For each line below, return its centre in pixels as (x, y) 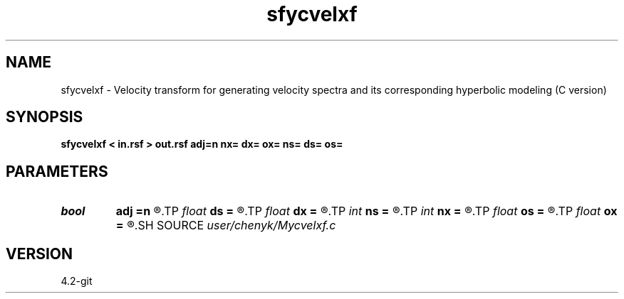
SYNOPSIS (45, 117)
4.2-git (77, 281)
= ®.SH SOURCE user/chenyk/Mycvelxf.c (226, 225)
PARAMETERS (57, 171)
